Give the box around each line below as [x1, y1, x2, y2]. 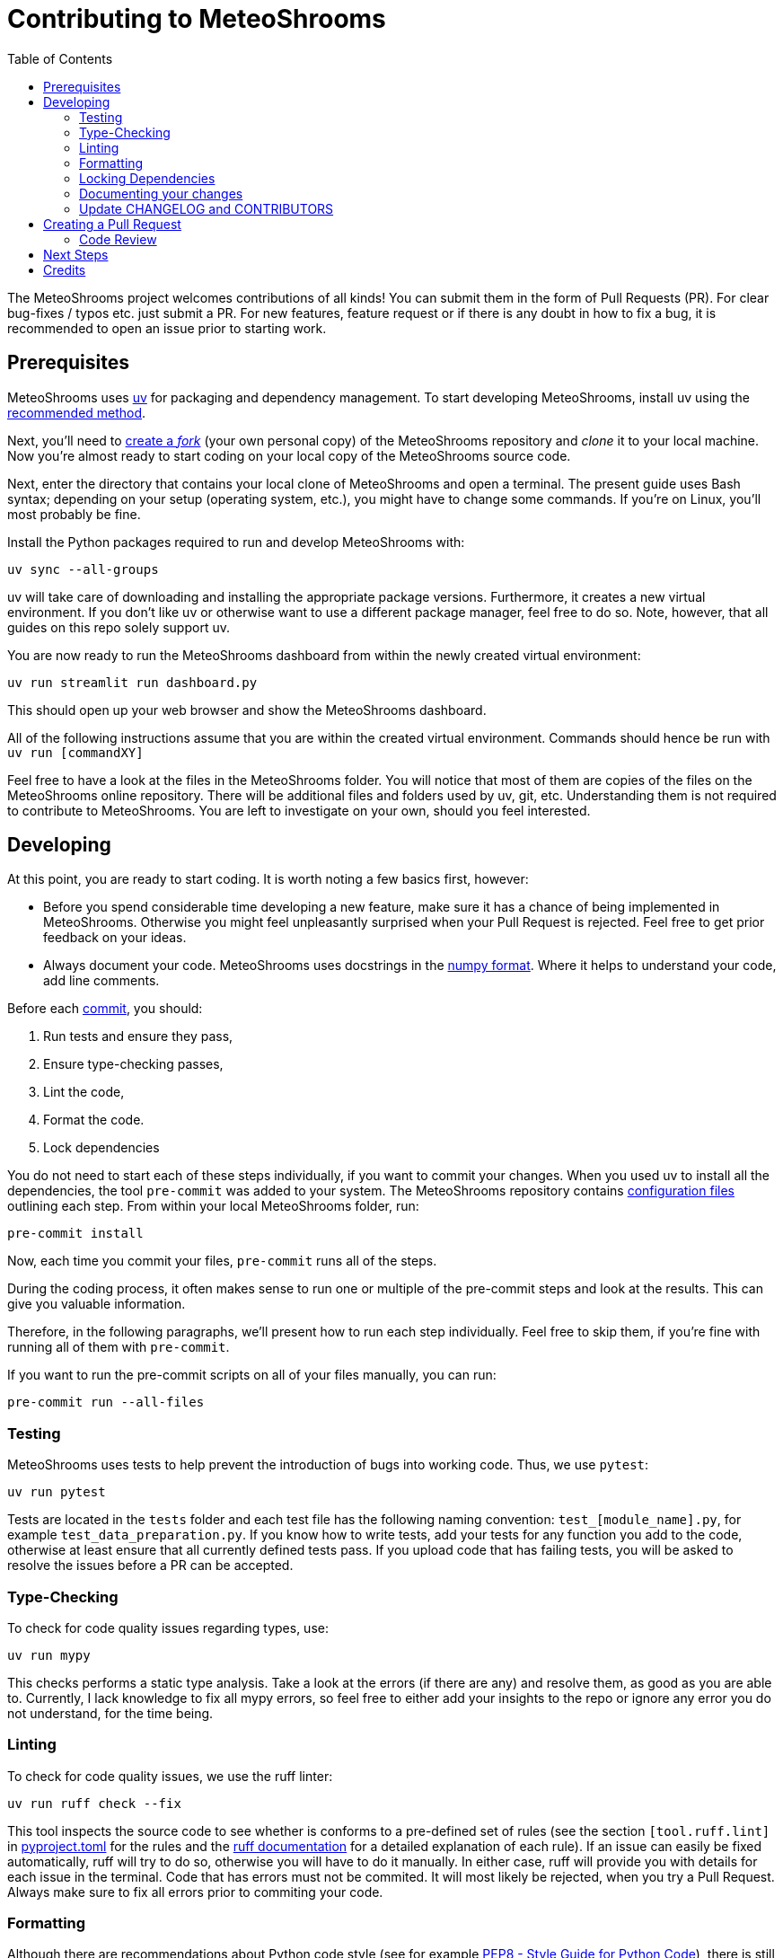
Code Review [79, 231, 157, 247]
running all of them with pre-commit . [7, 1339, 230, 1355]
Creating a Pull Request [43, 216, 181, 232]
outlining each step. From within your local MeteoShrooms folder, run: [7, 1198, 419, 1214]
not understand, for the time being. [7, 1705, 214, 1721]
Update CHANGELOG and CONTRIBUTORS [79, 200, 334, 216]
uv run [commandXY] [7, 745, 144, 760]
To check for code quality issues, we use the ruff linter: [7, 1768, 333, 1784]
